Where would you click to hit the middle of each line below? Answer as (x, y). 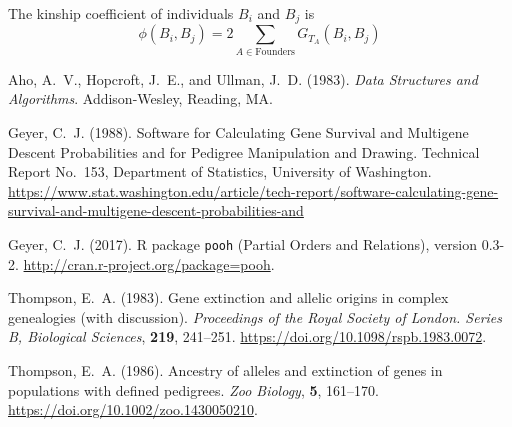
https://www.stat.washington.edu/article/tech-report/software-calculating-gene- (253, 190)
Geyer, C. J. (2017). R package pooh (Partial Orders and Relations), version (243, 243)
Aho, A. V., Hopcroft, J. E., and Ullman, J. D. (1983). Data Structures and (243, 78)
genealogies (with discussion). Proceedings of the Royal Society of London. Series (255, 316)
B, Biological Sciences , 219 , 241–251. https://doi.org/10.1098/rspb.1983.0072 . (247, 336)
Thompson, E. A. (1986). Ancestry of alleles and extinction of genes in (225, 369)
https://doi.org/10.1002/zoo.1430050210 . (133, 409)
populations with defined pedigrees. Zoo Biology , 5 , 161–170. (193, 389)
